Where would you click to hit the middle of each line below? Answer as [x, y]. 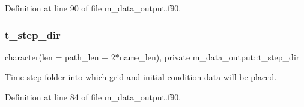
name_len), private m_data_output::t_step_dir [209, 56]
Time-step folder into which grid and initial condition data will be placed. [141, 77]
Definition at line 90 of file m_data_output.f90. [93, 8]
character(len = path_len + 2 [60, 56]
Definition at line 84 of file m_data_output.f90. [93, 97]
